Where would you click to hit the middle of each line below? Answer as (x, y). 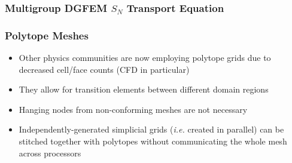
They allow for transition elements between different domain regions (144, 89)
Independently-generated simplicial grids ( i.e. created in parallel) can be (151, 129)
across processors (50, 153)
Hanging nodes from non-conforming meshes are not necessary (133, 109)
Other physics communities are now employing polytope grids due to (145, 58)
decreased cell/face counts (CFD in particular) (104, 69)
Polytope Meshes (47, 35)
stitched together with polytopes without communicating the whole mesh (153, 141)
